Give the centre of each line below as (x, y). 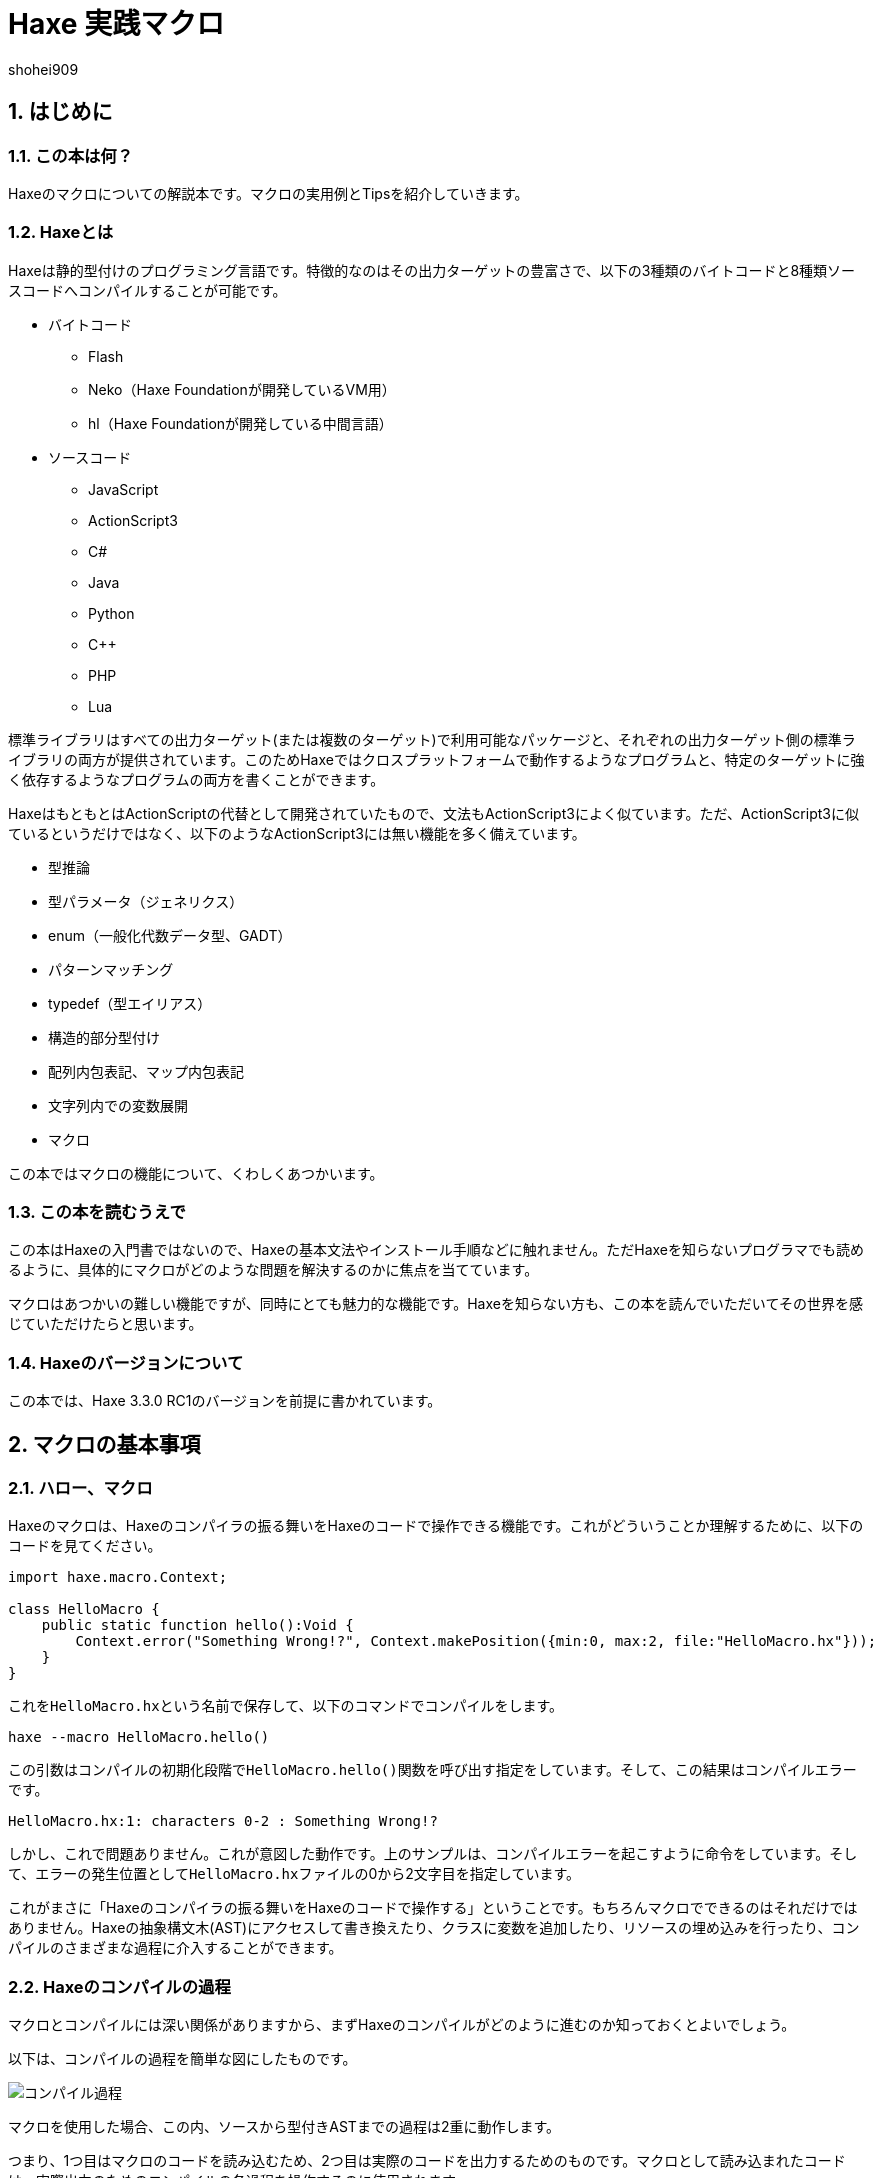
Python (111, 613)
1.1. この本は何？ (71, 155)
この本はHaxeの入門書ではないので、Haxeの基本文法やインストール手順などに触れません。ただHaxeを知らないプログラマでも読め (436, 1250)
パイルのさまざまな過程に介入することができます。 (175, 1948)
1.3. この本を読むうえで (97, 1212)
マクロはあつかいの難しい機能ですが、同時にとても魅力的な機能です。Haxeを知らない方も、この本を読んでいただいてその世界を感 (435, 1304)
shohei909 (43, 69)
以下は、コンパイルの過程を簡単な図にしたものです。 (182, 2059)
